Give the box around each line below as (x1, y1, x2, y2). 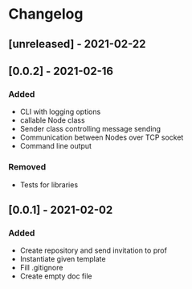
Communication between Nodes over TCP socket (19, 132, 184, 142)
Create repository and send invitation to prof (19, 245, 167, 255)
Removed (8, 161, 47, 173)
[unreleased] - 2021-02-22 (8, 37, 146, 51)
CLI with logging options (19, 107, 101, 117)
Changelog (8, 5, 84, 23)
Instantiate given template (19, 254, 106, 264)
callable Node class (19, 115, 86, 125)
